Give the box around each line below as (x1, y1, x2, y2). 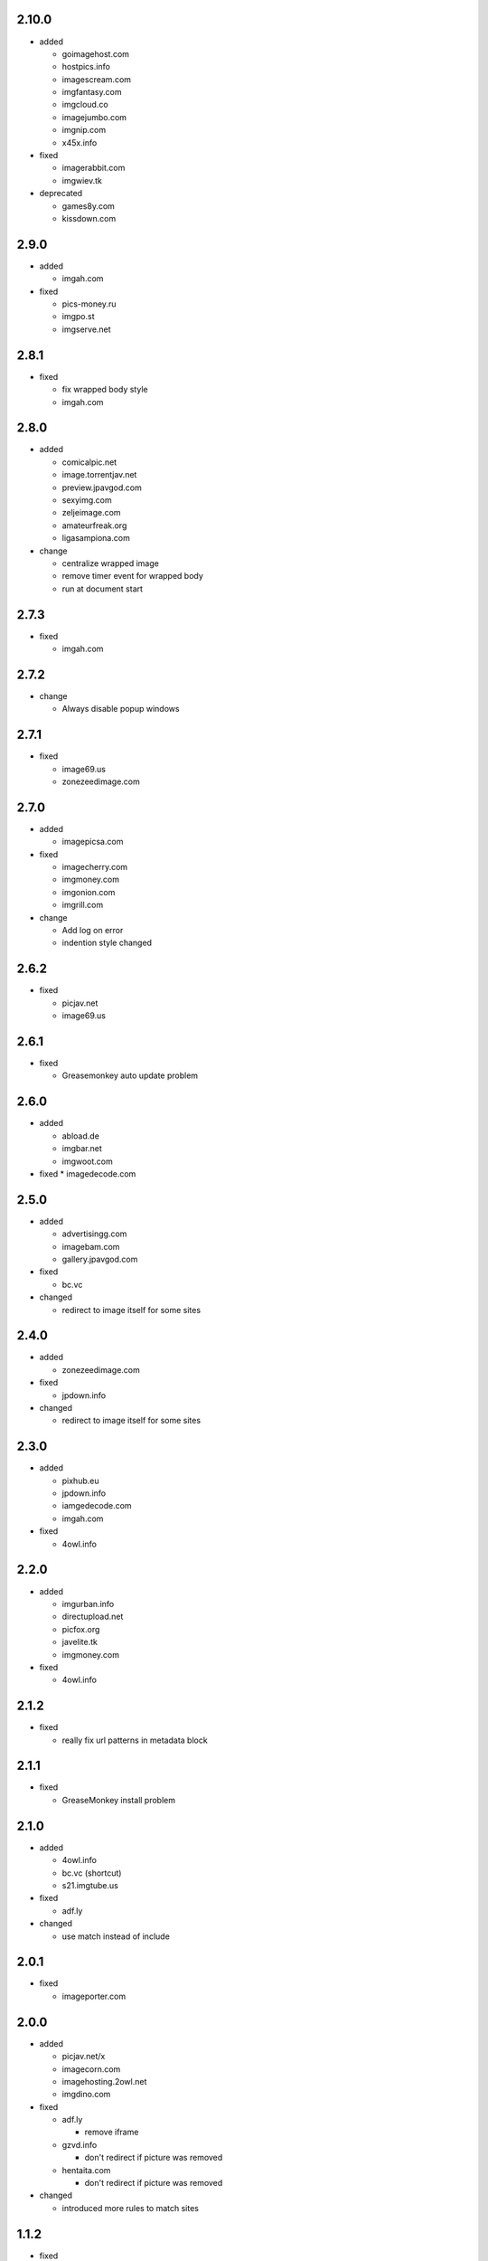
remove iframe (84, 2126, 139, 2138)
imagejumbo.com (61, 111, 127, 122)
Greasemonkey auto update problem (61, 1070, 199, 1081)
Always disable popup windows (61, 704, 180, 714)
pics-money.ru (61, 298, 117, 309)
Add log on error (61, 925, 124, 936)
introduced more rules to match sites (61, 2202, 199, 2213)
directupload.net (61, 1611, 124, 1622)
